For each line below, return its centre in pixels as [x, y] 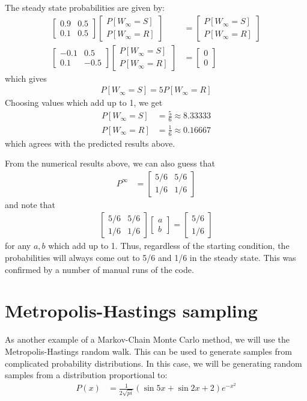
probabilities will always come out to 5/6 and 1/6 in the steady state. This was [150, 258]
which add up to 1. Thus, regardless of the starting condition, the [169, 246]
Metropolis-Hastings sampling [131, 311]
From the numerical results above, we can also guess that [110, 163]
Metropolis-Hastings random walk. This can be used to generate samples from [148, 351]
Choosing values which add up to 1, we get [84, 103]
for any [18, 246]
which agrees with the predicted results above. [90, 143]
